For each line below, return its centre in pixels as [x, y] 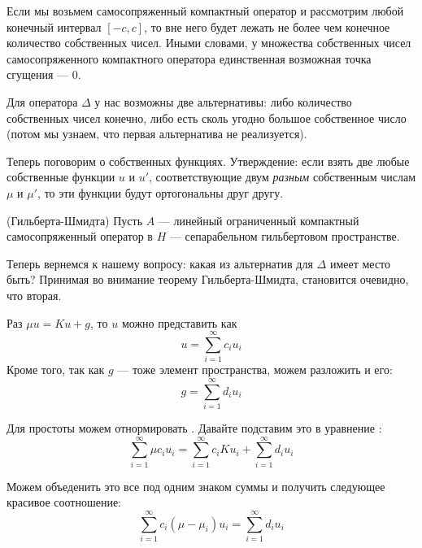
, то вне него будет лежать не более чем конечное [267, 26]
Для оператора [42, 101]
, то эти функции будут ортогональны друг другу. [161, 192]
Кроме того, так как [56, 370]
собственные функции [61, 177]
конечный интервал [54, 26]
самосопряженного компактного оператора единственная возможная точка [189, 58]
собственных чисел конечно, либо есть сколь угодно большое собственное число [207, 117]
